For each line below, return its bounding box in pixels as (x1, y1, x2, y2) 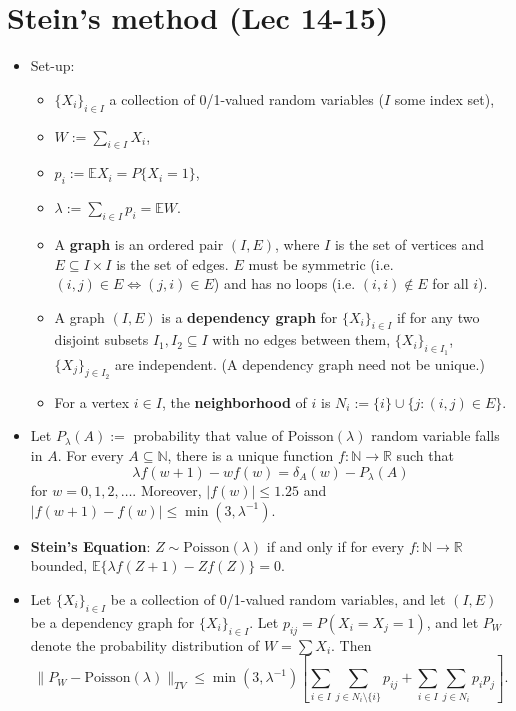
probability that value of (133, 425, 283, 446)
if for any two (396, 306, 480, 327)
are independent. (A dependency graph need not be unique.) (114, 353, 485, 374)
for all (432, 273, 469, 294)
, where (275, 233, 320, 254)
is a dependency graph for (161, 306, 338, 327)
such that (396, 445, 454, 466)
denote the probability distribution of (30, 634, 260, 655)
